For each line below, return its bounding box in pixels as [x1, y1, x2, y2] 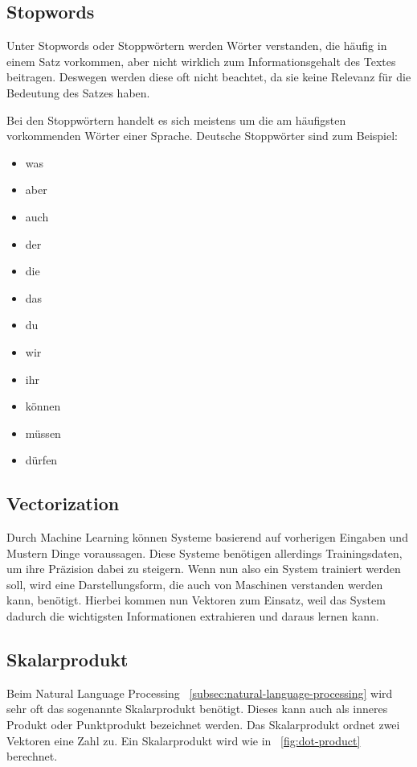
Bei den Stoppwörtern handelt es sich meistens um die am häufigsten [6, 111, 346, 128]
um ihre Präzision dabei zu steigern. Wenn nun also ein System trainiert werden [6, 560, 401, 577]
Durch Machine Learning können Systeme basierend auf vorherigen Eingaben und [6, 529, 408, 546]
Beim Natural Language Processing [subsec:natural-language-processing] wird [6, 684, 393, 701]
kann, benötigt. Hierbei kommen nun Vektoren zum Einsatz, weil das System [6, 592, 386, 608]
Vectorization [6, 491, 120, 516]
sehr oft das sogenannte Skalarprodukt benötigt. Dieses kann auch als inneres [6, 700, 388, 717]
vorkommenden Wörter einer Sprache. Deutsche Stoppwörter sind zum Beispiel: [6, 127, 398, 144]
